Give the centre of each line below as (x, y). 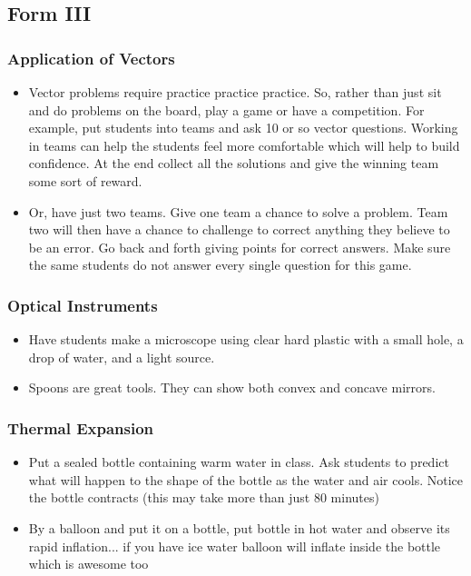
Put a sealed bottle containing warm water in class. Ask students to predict (239, 462)
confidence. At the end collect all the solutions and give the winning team (234, 163)
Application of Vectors (91, 58)
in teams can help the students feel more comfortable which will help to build (244, 145)
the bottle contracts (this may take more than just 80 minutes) (204, 497)
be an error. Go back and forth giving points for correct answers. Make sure (240, 247)
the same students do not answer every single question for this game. (220, 265)
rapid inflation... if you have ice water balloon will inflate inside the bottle (235, 546)
